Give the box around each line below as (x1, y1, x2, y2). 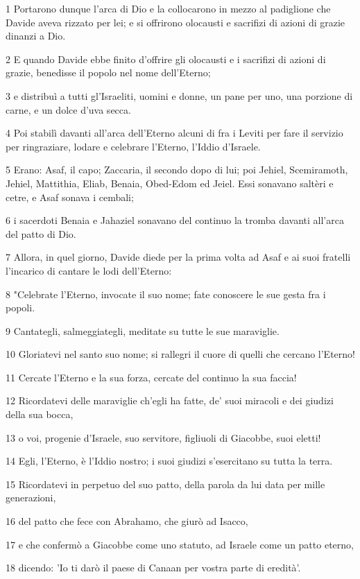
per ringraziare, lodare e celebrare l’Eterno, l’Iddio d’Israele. (6, 139, 261, 153)
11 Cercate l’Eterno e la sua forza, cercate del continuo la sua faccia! (6, 370, 297, 384)
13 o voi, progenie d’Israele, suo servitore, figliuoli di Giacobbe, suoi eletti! (6, 430, 321, 444)
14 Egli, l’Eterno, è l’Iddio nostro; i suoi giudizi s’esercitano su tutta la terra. (6, 453, 333, 468)
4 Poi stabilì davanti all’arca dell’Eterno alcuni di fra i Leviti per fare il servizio (6, 126, 343, 140)
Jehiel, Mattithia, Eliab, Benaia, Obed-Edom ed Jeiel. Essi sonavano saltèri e (6, 175, 334, 190)
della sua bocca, (6, 407, 74, 422)
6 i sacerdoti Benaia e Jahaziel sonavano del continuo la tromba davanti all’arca (6, 213, 344, 227)
